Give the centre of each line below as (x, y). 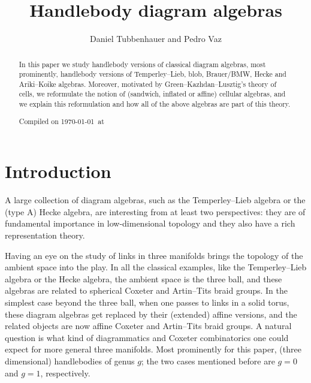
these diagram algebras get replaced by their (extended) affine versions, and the (151, 314)
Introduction (58, 171)
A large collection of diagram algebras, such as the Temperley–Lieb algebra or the (155, 200)
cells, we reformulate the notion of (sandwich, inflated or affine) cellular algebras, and (152, 94)
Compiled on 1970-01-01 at (61, 121)
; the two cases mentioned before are (208, 361)
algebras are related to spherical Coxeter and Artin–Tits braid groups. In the (146, 290)
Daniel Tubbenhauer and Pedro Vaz (156, 39)
